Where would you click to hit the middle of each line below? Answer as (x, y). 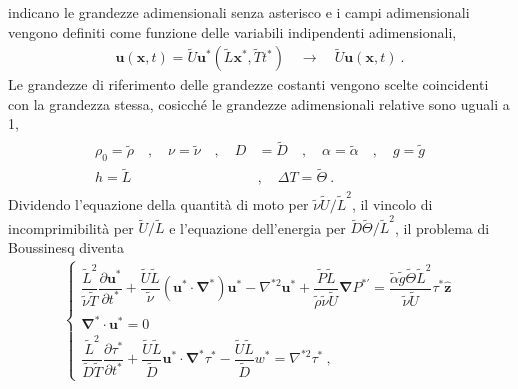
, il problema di (442, 227)
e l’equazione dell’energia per (257, 227)
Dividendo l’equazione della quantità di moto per (158, 204)
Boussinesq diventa (66, 246)
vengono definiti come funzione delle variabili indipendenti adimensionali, (232, 31)
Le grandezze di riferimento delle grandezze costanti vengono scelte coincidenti (248, 84)
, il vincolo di (392, 204)
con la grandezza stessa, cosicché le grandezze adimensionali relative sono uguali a (259, 103)
